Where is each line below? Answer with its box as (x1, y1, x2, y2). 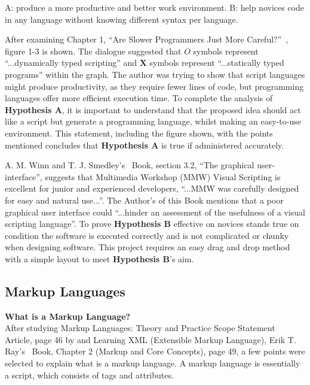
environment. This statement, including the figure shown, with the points (5, 126, 273, 139)
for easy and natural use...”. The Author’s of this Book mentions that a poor (5, 193, 284, 206)
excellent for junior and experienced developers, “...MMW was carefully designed (5, 182, 299, 195)
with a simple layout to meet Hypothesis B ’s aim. (5, 252, 194, 265)
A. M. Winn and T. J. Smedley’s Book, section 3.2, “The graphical (5, 159, 254, 171)
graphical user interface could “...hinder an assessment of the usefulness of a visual (5, 205, 305, 218)
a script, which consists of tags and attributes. (5, 368, 174, 381)
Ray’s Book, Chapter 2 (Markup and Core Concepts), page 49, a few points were (5, 345, 305, 357)
